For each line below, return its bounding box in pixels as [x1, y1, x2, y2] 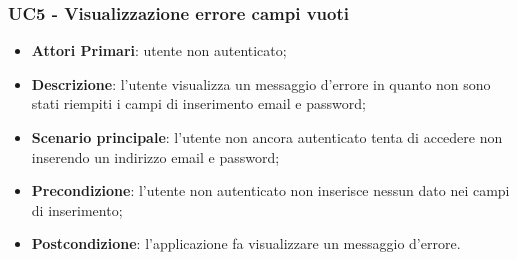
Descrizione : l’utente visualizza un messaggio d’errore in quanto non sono [31, 73, 491, 94]
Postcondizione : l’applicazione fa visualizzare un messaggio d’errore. [31, 233, 461, 254]
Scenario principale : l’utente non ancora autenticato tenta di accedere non [31, 127, 503, 147]
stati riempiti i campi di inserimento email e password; [31, 93, 366, 114]
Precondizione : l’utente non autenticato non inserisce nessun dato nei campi [31, 180, 510, 201]
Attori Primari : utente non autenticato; [31, 40, 287, 61]
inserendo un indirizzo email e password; [31, 146, 280, 167]
